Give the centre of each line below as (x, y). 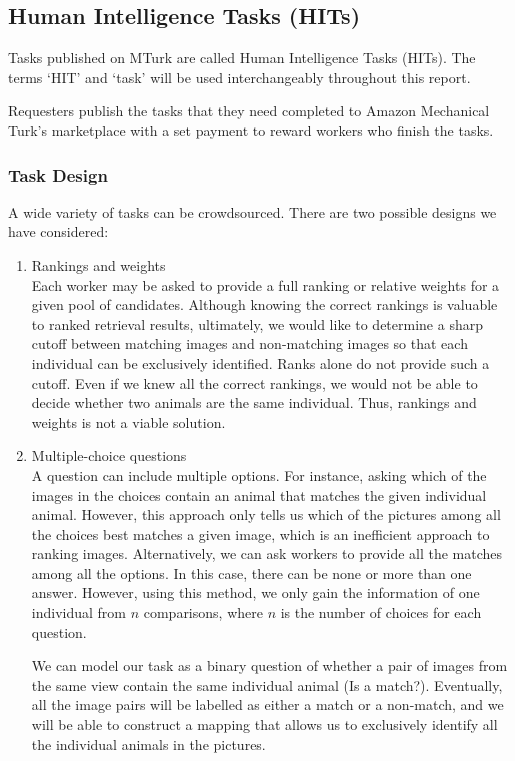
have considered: (58, 231)
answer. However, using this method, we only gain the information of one (255, 592)
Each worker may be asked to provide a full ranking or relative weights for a (265, 284)
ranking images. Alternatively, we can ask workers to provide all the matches (267, 553)
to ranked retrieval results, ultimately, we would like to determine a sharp (257, 323)
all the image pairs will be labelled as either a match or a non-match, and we (267, 704)
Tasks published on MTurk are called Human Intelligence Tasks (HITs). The (242, 57)
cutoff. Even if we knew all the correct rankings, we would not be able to (254, 382)
